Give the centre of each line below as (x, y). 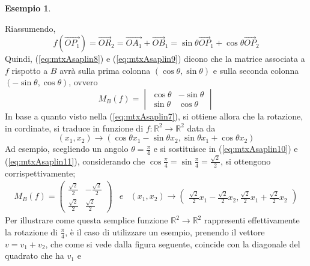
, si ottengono (246, 161)
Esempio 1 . (28, 8)
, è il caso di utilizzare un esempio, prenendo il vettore (165, 231)
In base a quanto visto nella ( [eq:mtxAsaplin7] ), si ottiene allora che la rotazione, (154, 116)
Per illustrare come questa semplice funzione (87, 220)
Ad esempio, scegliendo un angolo (67, 149)
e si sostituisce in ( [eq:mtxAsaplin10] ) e (226, 149)
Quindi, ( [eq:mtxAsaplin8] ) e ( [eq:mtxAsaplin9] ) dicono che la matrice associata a (155, 59)
